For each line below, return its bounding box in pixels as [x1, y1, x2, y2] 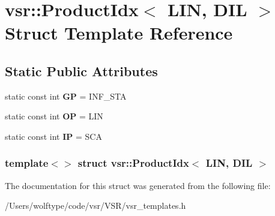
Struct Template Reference [5, 20, 233, 45]
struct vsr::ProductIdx [77, 155, 189, 170]
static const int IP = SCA [5, 130, 102, 142]
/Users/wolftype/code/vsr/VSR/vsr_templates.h [5, 199, 186, 212]
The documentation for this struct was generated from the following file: [5, 179, 271, 191]
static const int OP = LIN [5, 110, 103, 122]
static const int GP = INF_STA [5, 89, 127, 102]
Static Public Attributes [5, 61, 158, 80]
